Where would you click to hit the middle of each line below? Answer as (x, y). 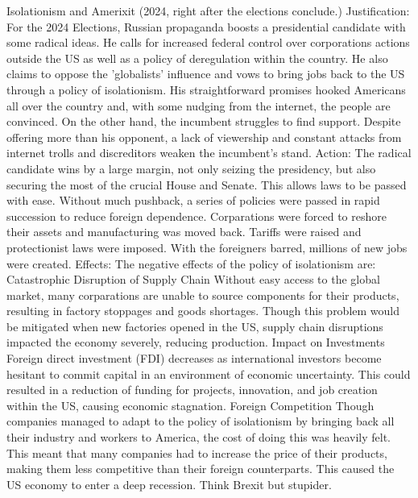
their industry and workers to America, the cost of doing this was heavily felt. (199, 437)
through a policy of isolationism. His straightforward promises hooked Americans (206, 89)
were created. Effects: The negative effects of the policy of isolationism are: (191, 263)
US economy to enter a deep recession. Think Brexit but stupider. (169, 484)
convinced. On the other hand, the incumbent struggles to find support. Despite (204, 121)
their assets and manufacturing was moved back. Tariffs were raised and (184, 232)
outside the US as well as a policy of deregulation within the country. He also (197, 58)
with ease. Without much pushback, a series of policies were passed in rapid (193, 200)
